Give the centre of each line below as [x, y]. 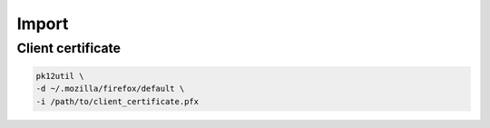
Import [43, 24]
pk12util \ [60, 76]
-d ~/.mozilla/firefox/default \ [110, 89]
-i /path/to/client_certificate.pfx [118, 101]
